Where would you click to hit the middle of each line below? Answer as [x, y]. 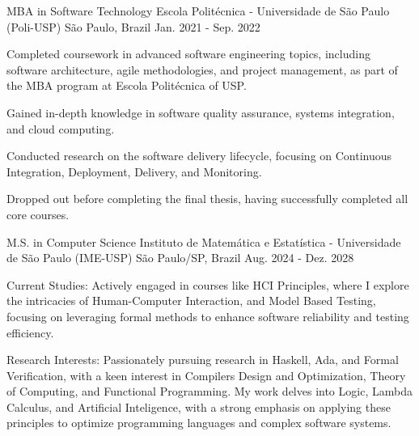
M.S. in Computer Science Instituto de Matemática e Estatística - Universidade [204, 241]
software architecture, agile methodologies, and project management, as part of [202, 69]
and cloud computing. [61, 128]
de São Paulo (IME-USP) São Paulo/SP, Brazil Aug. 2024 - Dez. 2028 [180, 258]
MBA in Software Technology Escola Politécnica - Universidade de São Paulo [198, 11]
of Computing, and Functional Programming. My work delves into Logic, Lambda [209, 391]
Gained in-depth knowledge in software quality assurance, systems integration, [201, 112]
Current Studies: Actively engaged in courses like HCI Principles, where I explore [208, 284]
